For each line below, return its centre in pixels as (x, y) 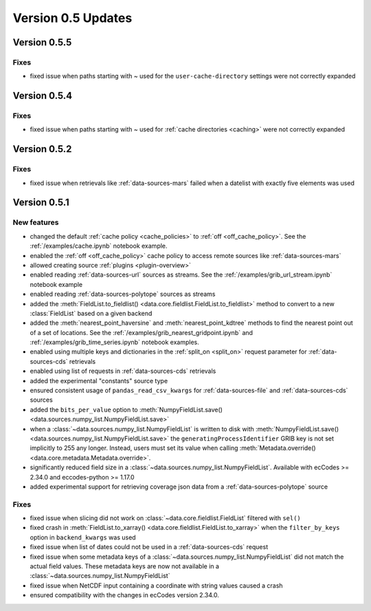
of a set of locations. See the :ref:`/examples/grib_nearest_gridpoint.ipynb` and (142, 332)
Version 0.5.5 (42, 42)
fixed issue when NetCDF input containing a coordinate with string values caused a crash (156, 586)
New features (36, 222)
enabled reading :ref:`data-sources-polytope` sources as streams (123, 294)
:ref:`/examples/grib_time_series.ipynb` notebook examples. (114, 342)
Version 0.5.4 (43, 96)
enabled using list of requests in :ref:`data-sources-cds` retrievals (123, 371)
